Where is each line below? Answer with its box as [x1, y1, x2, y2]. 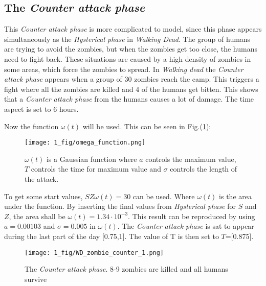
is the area [219, 190, 252, 201]
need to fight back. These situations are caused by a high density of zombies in [4, 53, 251, 64]
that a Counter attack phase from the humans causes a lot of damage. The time [4, 93, 254, 104]
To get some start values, [4, 190, 83, 201]
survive [25, 273, 47, 284]
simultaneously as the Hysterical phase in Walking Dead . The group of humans [4, 33, 251, 44]
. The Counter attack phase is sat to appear [117, 221, 254, 231]
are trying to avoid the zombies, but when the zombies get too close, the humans [4, 43, 257, 54]
